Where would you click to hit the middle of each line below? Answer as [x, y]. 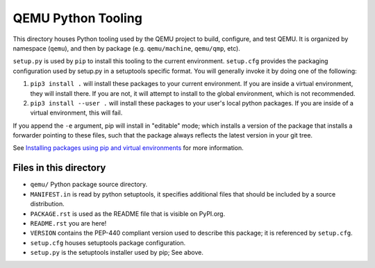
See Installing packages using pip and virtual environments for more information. [128, 148]
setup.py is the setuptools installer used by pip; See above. [117, 253]
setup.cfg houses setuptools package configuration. [108, 242]
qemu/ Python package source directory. [89, 185]
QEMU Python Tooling [77, 18]
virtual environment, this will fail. [76, 113]
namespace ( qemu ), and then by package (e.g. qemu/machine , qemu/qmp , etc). [127, 48]
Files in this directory [59, 168]
